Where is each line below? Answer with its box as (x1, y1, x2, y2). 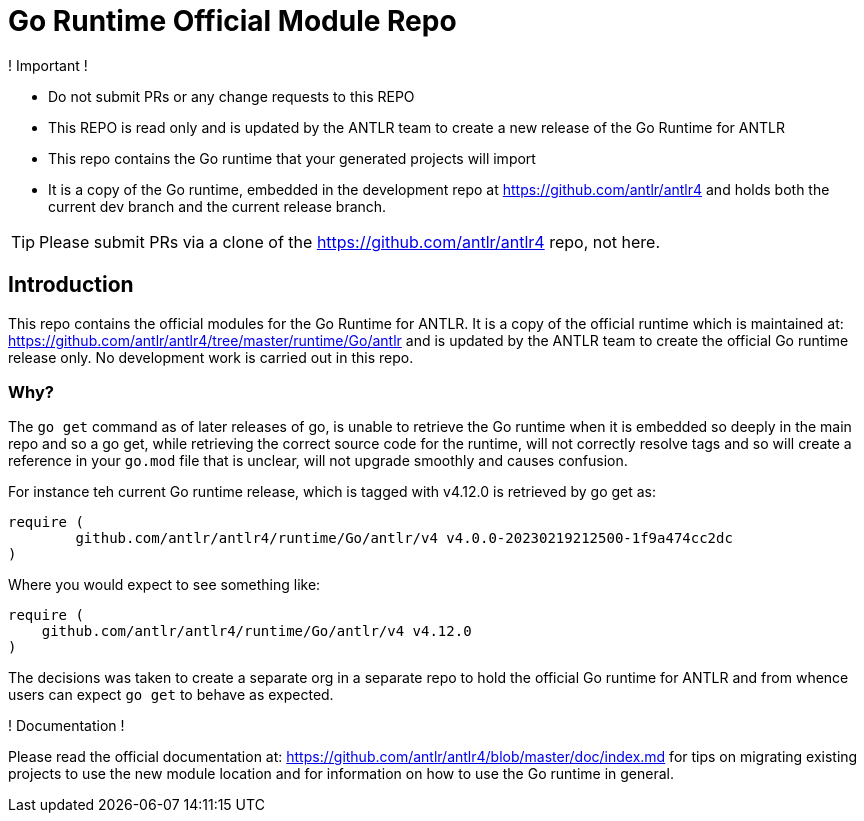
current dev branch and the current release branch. (48, 197, 387, 215)
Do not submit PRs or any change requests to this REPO (48, 87, 415, 105)
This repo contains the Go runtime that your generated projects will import (48, 149, 536, 167)
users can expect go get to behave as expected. (8, 686, 334, 704)
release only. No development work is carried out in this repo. (8, 348, 414, 366)
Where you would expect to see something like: (8, 576, 321, 594)
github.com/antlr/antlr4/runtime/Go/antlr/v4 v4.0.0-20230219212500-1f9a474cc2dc (75, 530, 733, 547)
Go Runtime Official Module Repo (8, 4, 457, 38)
